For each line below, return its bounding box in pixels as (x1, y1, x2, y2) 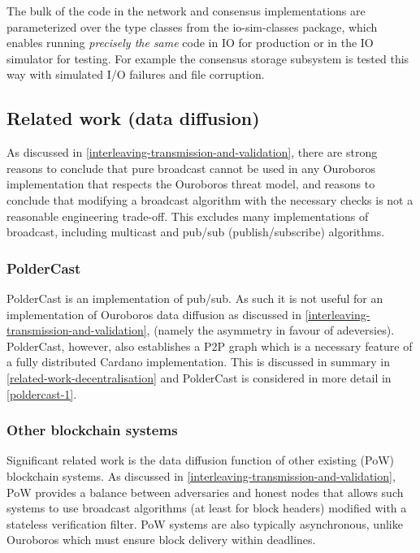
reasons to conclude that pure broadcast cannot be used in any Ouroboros (6, 159, 376, 176)
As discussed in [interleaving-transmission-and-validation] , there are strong (6, 144, 378, 161)
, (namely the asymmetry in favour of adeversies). (146, 322, 395, 339)
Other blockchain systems (6, 420, 178, 440)
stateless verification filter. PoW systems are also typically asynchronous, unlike (6, 515, 403, 532)
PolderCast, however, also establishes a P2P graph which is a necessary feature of (6, 337, 413, 354)
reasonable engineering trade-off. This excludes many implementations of (6, 207, 369, 224)
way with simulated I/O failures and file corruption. (6, 66, 265, 83)
